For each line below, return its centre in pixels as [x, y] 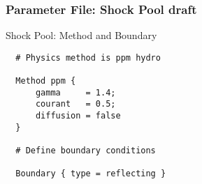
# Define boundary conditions [86, 151]
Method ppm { [46, 81]
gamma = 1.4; [75, 92]
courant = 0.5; [75, 104]
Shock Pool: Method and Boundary [81, 35]
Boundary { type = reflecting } [91, 174]
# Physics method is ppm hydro [88, 58]
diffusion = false [78, 116]
